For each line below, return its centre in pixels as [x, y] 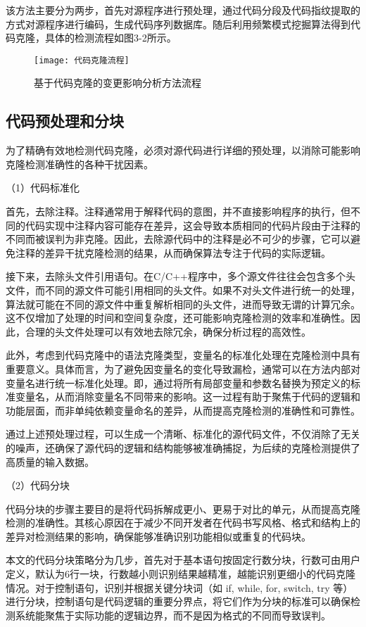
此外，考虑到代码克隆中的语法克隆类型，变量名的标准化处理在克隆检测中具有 [183, 355]
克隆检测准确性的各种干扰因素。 [80, 164]
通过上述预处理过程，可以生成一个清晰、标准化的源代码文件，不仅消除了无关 [183, 434]
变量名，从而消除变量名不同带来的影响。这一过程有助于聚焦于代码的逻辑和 [188, 397]
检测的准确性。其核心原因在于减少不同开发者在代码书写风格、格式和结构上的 [183, 522]
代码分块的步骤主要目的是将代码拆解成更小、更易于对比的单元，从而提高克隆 [183, 508]
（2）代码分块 [38, 485]
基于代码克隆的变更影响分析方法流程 [118, 83]
